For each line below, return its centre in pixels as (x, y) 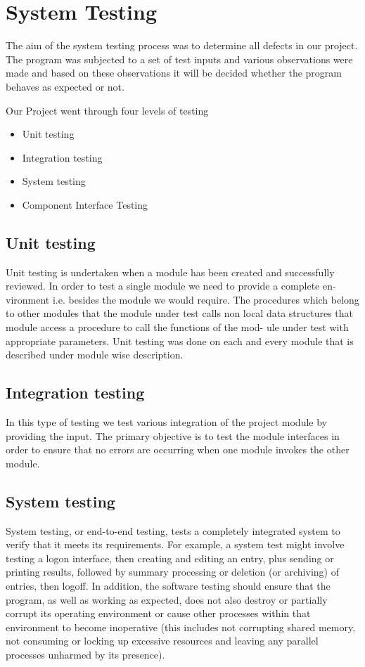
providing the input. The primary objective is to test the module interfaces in (173, 435)
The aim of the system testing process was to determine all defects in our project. (182, 45)
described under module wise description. (95, 355)
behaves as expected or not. (65, 86)
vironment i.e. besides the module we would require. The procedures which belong (182, 299)
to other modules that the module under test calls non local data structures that (180, 313)
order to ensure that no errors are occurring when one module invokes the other (178, 449)
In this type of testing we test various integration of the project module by (166, 422)
